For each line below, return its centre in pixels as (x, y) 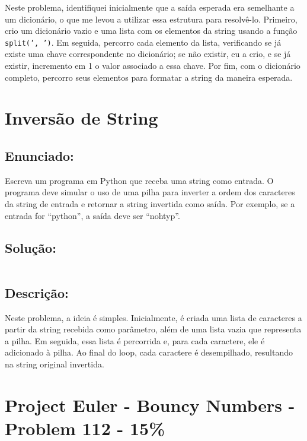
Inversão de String (81, 118)
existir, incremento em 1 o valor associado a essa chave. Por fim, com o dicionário (153, 66)
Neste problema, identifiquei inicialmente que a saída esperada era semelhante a (150, 7)
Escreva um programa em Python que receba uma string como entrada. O (139, 180)
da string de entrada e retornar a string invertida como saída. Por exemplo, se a (150, 203)
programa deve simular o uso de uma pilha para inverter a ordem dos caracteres (150, 192)
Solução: (31, 247)
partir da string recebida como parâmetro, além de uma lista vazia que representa (153, 329)
